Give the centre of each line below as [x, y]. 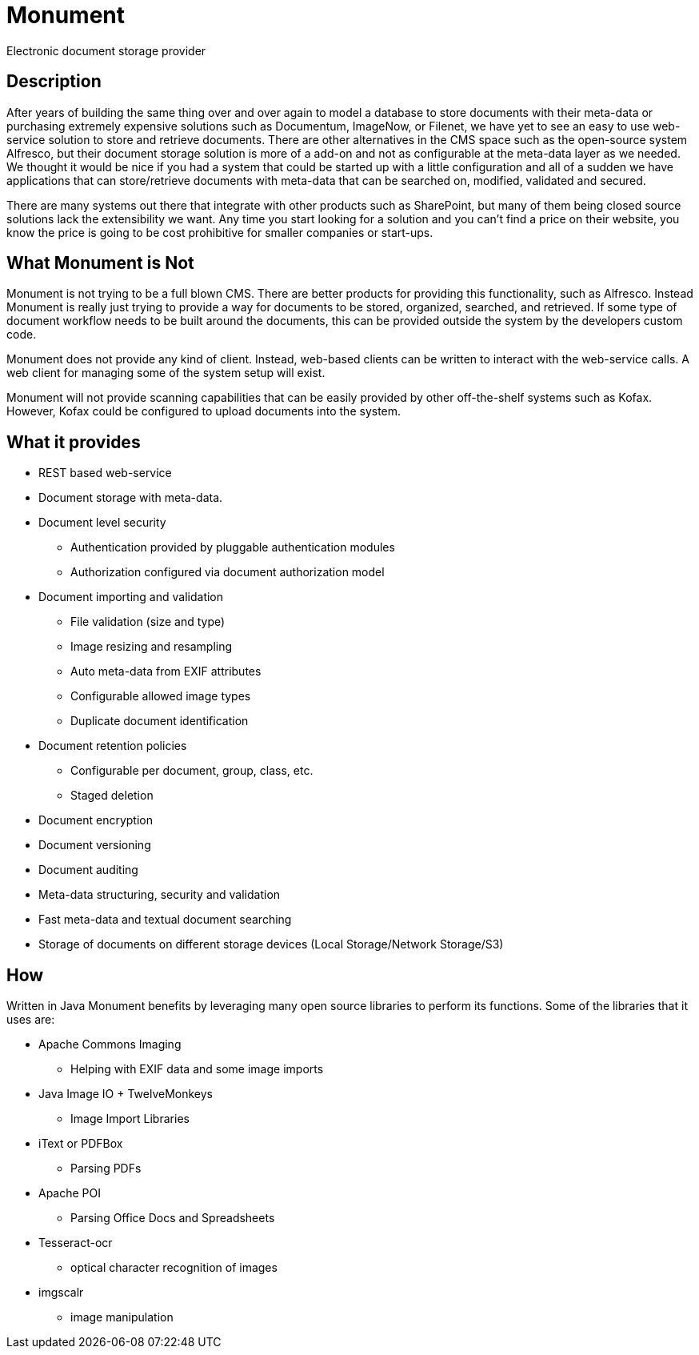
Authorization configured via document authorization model [228, 572]
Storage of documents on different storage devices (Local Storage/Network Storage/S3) [271, 944]
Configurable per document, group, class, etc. [192, 771]
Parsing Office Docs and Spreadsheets [173, 1218]
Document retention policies [113, 746]
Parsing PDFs [106, 1169]
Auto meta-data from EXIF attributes [166, 671]
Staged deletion [112, 796]
